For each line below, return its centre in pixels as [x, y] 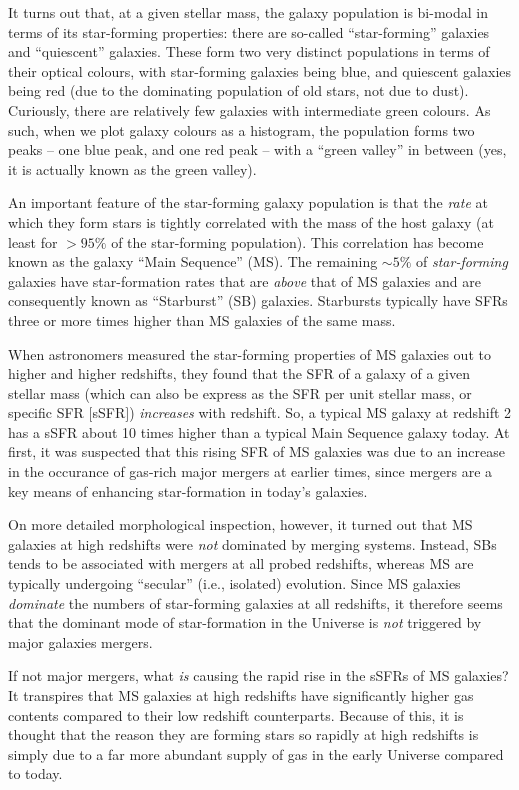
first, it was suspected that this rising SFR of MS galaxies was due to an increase [256, 451]
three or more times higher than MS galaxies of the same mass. [202, 319]
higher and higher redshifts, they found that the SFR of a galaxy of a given [239, 373]
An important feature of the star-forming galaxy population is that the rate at [248, 202]
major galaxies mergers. [80, 641]
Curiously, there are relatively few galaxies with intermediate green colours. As [249, 109]
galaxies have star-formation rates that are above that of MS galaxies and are [244, 280]
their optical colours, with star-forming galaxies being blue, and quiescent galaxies [260, 70]
